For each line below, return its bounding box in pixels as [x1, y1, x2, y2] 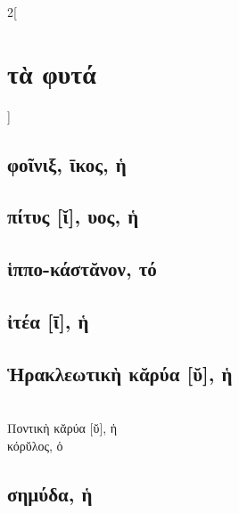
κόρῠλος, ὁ [7, 436, 63, 454]
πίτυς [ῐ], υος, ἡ [7, 202, 139, 230]
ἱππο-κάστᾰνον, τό [7, 255, 157, 282]
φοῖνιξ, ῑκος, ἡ [7, 150, 127, 177]
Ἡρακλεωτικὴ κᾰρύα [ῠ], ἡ [7, 359, 233, 387]
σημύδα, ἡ [7, 479, 93, 507]
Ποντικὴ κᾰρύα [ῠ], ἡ [7, 419, 118, 437]
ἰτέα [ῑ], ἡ [7, 307, 89, 335]
